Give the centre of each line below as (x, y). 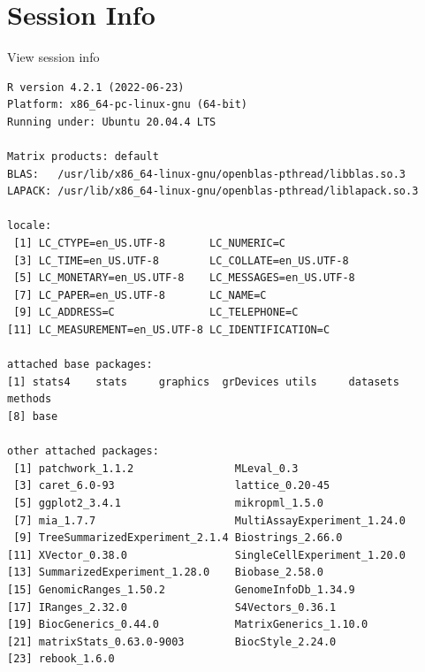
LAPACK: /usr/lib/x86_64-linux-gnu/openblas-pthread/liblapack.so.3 (213, 191)
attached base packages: (80, 365)
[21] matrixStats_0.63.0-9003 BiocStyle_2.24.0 (172, 641)
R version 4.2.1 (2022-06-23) (96, 87)
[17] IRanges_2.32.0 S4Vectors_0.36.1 (172, 607)
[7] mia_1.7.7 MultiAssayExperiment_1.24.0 (210, 520)
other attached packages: (83, 451)
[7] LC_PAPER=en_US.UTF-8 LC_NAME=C (140, 295)
